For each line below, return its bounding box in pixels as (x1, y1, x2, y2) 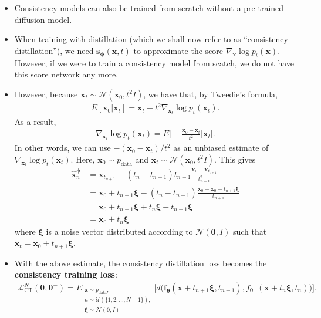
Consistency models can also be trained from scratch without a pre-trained (14, 2, 284, 13)
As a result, (14, 115, 56, 127)
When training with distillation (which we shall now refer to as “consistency (14, 33, 288, 45)
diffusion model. (14, 13, 72, 25)
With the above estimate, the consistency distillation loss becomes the (14, 256, 267, 269)
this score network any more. (14, 68, 119, 80)
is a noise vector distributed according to (46, 225, 193, 237)
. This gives (214, 153, 256, 165)
